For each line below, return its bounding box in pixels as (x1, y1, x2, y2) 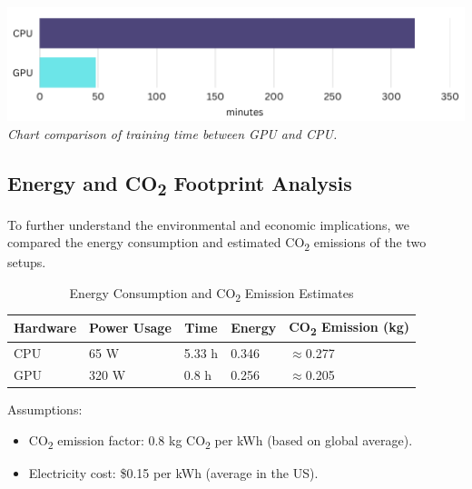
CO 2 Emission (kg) (289, 317, 410, 338)
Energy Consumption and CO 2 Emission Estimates (69, 284, 354, 304)
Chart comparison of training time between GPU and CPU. (7, 124, 338, 143)
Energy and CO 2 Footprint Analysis (7, 168, 352, 200)
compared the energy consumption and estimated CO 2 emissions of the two (7, 233, 427, 254)
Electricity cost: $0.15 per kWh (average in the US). (28, 464, 319, 483)
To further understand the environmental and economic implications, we (7, 215, 409, 234)
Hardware (14, 318, 77, 337)
